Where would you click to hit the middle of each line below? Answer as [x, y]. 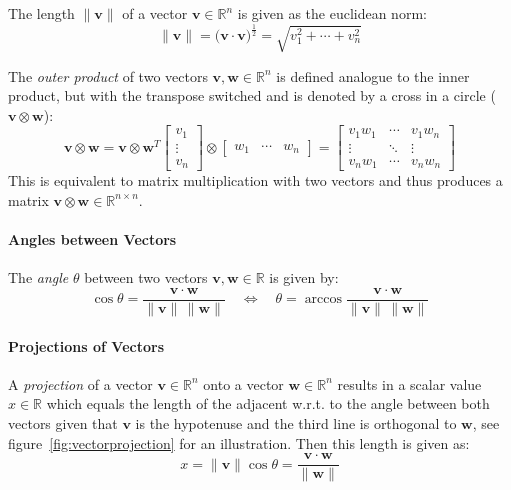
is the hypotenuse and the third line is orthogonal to [296, 422]
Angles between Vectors [92, 239]
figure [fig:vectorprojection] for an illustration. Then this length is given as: [239, 442]
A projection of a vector [80, 383]
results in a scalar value [409, 383]
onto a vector [243, 383]
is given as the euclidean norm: [332, 13]
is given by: [304, 277]
